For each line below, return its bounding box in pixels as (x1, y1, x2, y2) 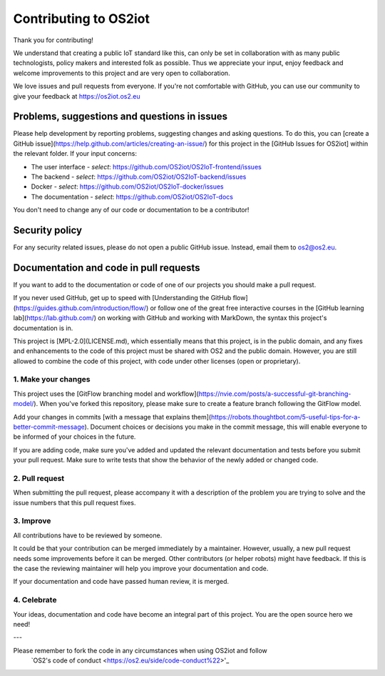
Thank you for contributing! (13, 36, 94, 44)
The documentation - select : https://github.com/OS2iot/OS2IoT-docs (31, 192, 233, 201)
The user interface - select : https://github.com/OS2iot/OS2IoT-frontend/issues (31, 162, 262, 171)
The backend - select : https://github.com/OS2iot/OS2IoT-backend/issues (31, 172, 247, 181)
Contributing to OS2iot (13, 11, 150, 26)
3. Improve (13, 516, 51, 526)
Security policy (13, 224, 82, 236)
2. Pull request (13, 473, 65, 483)
